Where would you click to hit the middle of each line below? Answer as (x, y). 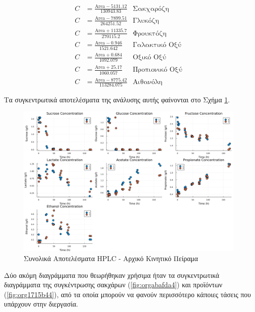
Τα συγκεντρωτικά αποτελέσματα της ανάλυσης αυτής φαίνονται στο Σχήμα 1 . (117, 100)
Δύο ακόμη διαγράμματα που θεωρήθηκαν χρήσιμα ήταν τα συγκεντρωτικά (112, 275)
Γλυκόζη (146, 21)
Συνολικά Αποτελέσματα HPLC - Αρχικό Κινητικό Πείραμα (111, 258)
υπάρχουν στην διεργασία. (41, 304)
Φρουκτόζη (149, 33)
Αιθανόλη (148, 82)
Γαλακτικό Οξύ (157, 45)
